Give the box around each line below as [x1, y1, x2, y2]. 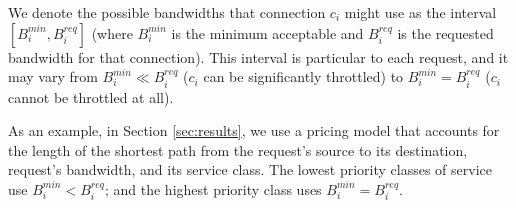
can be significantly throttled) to [203, 66, 404, 87]
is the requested [397, 22, 494, 43]
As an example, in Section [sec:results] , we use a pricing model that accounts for [8, 120, 500, 141]
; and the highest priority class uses [104, 178, 322, 199]
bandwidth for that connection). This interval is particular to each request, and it [8, 46, 509, 67]
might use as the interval [344, 2, 497, 22]
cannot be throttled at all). [8, 86, 174, 107]
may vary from [8, 66, 98, 87]
